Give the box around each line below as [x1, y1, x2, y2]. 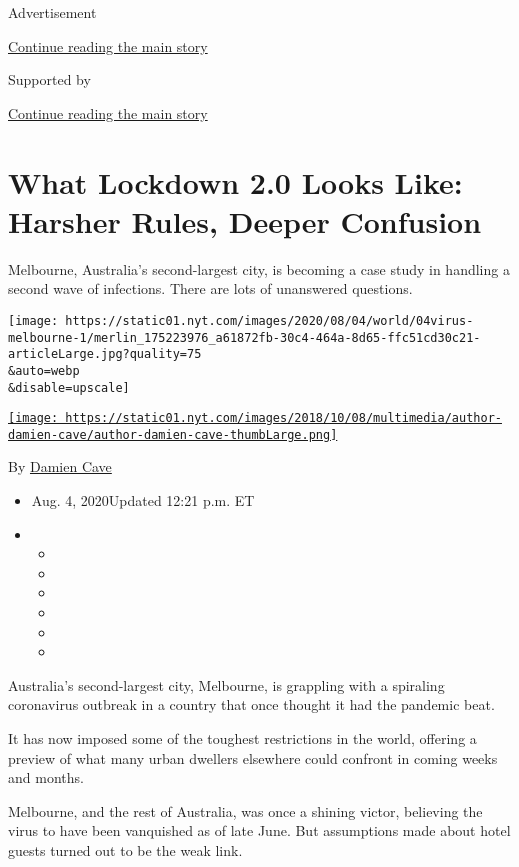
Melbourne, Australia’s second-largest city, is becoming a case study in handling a [8, 258, 510, 279]
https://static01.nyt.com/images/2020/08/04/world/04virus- [65, 313, 474, 328]
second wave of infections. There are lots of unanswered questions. [8, 278, 413, 299]
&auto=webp [8, 363, 80, 378]
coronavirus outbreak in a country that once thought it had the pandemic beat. [8, 694, 495, 715]
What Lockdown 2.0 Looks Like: [8, 161, 463, 202]
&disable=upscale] [8, 380, 130, 395]
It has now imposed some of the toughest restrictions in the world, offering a [8, 728, 477, 748]
